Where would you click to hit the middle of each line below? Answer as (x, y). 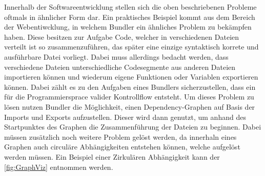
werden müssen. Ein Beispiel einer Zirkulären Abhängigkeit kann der (112, 156)
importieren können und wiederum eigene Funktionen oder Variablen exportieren (131, 77)
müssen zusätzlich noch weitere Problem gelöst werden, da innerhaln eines (120, 136)
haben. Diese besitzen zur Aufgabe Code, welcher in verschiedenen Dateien (122, 36)
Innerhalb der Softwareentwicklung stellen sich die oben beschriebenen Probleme (130, 7)
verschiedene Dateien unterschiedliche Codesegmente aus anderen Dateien (120, 67)
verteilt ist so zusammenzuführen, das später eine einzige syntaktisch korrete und (131, 47)
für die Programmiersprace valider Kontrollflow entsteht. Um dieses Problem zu (129, 97)
